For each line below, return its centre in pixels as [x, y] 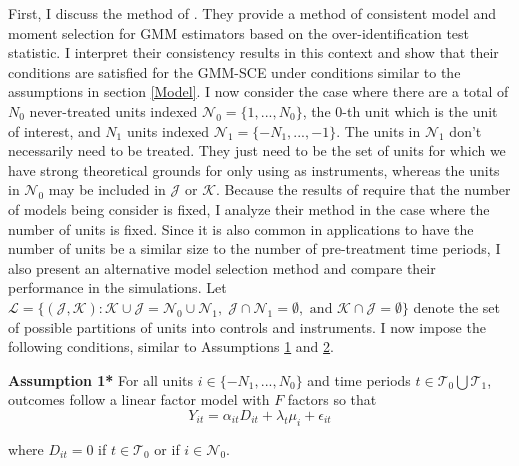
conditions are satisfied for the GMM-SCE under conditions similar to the [234, 71]
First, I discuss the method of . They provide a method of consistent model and [252, 13]
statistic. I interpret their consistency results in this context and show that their [253, 52]
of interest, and [54, 130]
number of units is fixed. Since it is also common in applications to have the [241, 228]
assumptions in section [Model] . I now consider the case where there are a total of [258, 91]
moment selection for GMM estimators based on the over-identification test [239, 32]
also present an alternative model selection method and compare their [222, 267]
